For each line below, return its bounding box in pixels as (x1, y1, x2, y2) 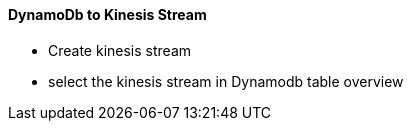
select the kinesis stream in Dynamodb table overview (48, 72, 404, 90)
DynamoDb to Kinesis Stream (8, 6, 207, 23)
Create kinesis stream (48, 41, 192, 59)
